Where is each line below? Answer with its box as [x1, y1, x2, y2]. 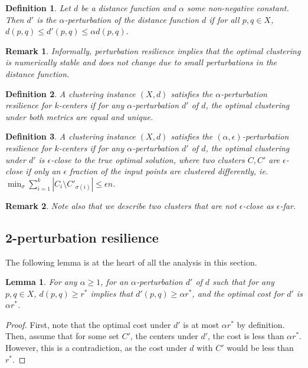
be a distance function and [81, 2, 176, 14]
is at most [183, 318, 219, 330]
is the [37, 13, 57, 25]
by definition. [237, 318, 285, 330]
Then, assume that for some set [5, 330, 119, 342]
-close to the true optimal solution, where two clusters [51, 153, 245, 165]
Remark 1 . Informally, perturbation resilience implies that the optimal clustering [5, 44, 301, 57]
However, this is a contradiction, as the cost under [5, 342, 187, 354]
